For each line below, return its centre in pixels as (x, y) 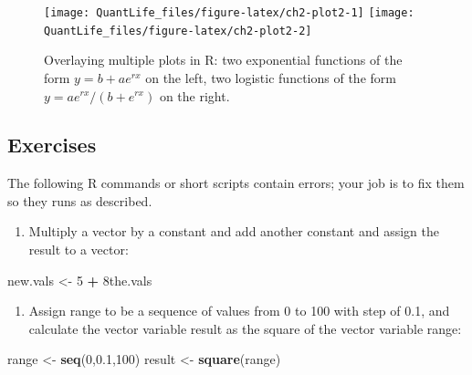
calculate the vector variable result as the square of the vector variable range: (245, 328)
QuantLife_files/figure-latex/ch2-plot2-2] (178, 31)
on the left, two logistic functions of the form (271, 77)
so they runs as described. (80, 200)
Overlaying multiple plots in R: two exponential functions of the (223, 60)
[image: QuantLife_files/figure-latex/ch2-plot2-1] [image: (229, 13)
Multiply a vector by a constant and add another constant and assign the (234, 231)
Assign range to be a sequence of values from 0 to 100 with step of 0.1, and (239, 311)
